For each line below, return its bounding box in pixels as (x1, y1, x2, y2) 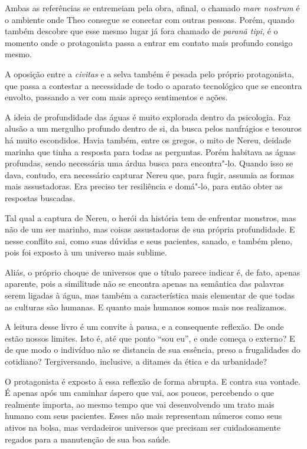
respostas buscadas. (5, 191, 76, 204)
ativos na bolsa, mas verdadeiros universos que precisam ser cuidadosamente (5, 421, 281, 433)
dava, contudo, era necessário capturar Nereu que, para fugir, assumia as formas (5, 168, 295, 181)
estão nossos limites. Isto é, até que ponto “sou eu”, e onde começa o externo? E (5, 332, 295, 344)
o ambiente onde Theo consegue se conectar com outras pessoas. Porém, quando (5, 13, 295, 25)
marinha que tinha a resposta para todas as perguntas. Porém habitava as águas (5, 145, 296, 158)
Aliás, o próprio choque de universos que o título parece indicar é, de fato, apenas (5, 266, 301, 278)
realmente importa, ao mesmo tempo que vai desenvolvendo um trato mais (5, 398, 275, 410)
